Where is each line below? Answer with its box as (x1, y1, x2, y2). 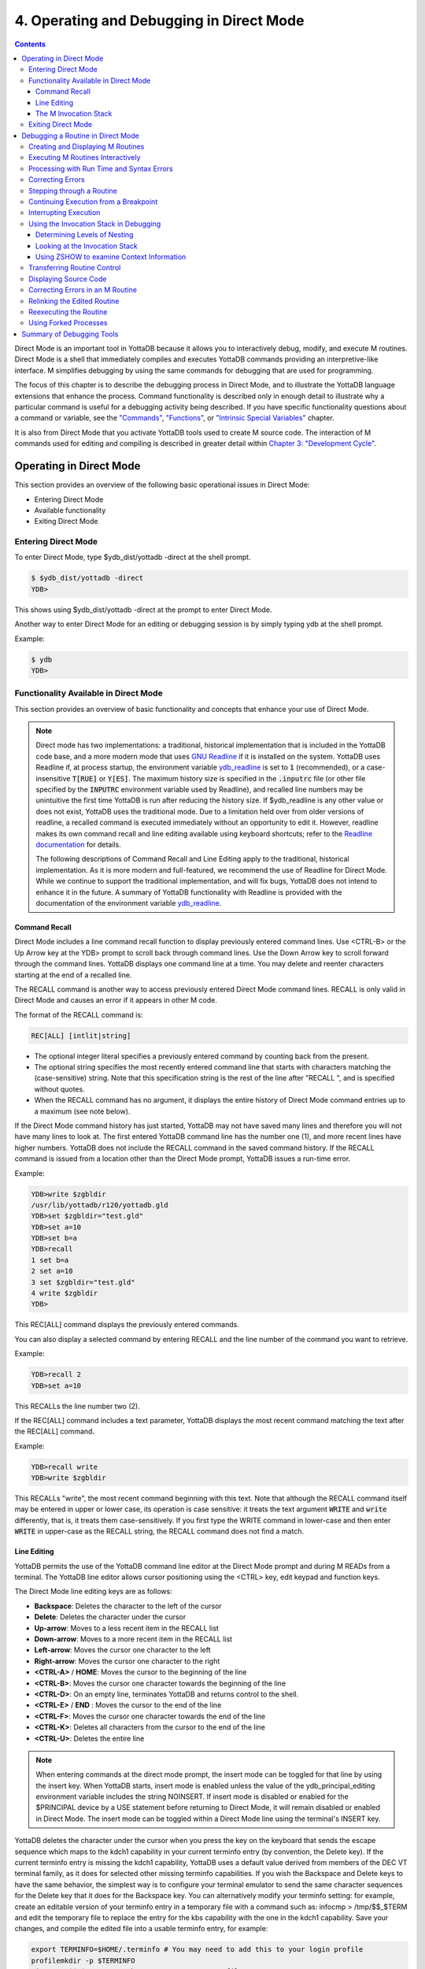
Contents (14, 39, 46, 49)
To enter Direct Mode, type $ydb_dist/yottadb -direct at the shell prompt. (14, 552, 251, 562)
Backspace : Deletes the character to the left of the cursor (34, 1601, 222, 1611)
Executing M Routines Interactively (28, 153, 141, 162)
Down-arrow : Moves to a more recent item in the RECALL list (34, 1634, 232, 1644)
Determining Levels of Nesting (35, 230, 134, 239)
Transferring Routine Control (28, 263, 121, 273)
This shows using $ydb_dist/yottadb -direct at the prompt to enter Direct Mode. (14, 605, 272, 614)
